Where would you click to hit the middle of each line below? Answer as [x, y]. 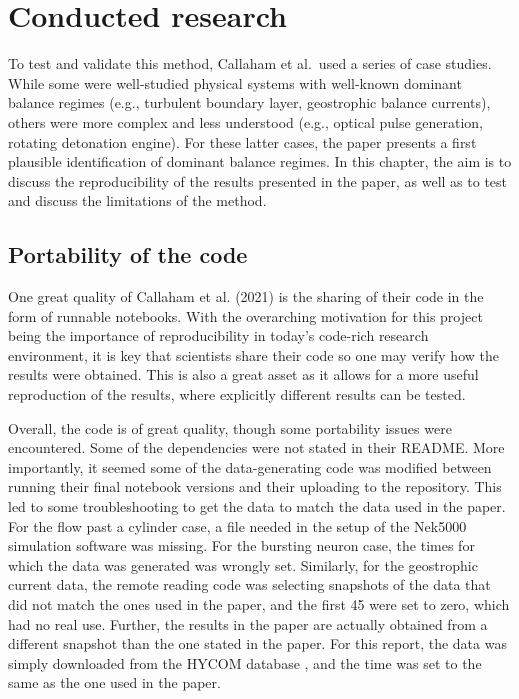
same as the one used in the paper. [114, 682]
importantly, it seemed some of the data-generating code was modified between [250, 466]
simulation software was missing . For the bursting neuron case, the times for [241, 545]
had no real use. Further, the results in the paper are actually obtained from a [248, 623]
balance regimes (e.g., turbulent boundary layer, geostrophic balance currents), [249, 102]
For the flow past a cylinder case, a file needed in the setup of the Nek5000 [237, 525]
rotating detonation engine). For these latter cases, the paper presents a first [242, 141]
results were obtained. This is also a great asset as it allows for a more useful [243, 374]
